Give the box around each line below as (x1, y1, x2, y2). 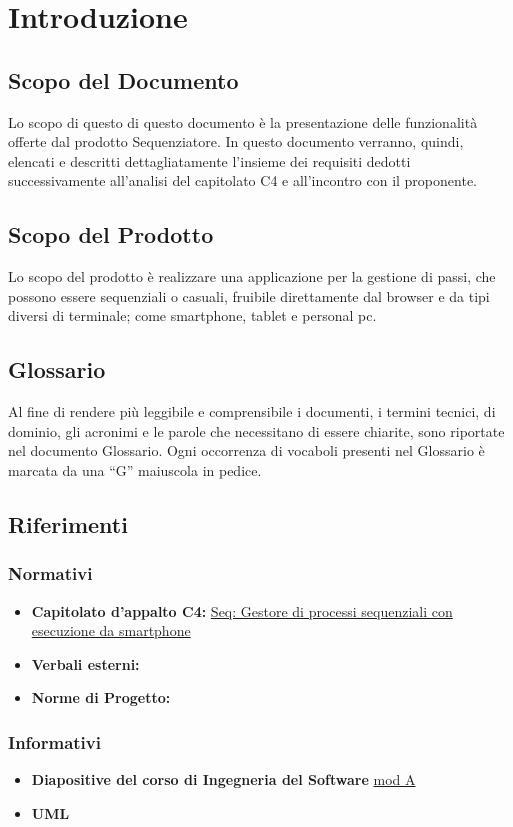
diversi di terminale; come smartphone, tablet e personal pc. (8, 305, 377, 326)
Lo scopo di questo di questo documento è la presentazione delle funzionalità (8, 111, 478, 132)
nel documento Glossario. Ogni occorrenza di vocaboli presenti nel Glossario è (8, 440, 485, 461)
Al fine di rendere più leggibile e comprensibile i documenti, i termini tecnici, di (8, 401, 496, 422)
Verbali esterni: (31, 653, 140, 674)
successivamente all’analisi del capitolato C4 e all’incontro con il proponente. (8, 170, 477, 191)
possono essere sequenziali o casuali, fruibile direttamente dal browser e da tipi (8, 285, 490, 306)
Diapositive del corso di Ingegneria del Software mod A (31, 769, 416, 790)
